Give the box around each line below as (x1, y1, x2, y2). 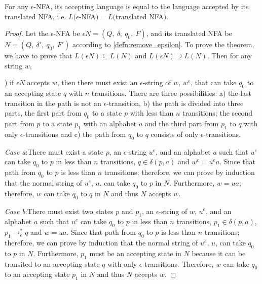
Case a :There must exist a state (5, 146, 103, 157)
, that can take (191, 77, 237, 88)
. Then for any (207, 50, 252, 61)
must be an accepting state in (89, 247, 181, 258)
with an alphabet (83, 118, 137, 129)
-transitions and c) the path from (23, 128, 126, 139)
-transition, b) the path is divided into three (106, 97, 244, 108)
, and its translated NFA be (146, 28, 232, 39)
